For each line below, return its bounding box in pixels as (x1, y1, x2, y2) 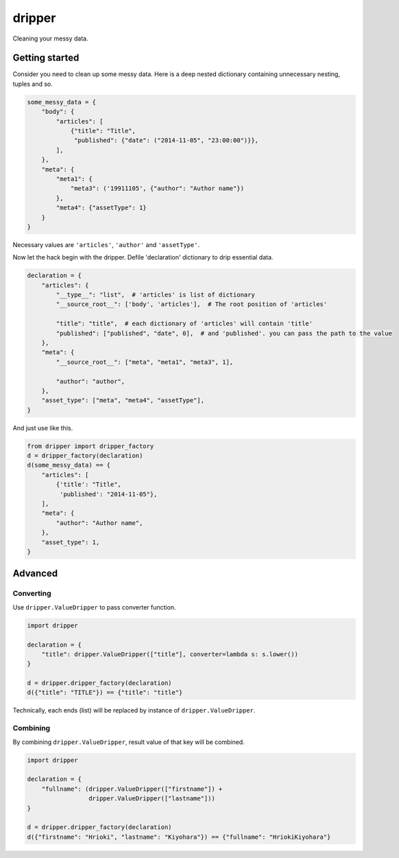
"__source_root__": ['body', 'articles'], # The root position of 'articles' (56, 301, 328, 308)
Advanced (12, 568, 58, 579)
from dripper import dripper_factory (27, 442, 154, 450)
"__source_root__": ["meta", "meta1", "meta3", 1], (56, 358, 234, 366)
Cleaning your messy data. (12, 34, 88, 43)
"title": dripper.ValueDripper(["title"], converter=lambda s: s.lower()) (41, 650, 298, 658)
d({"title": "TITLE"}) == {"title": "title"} (27, 688, 183, 697)
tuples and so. (12, 80, 53, 88)
